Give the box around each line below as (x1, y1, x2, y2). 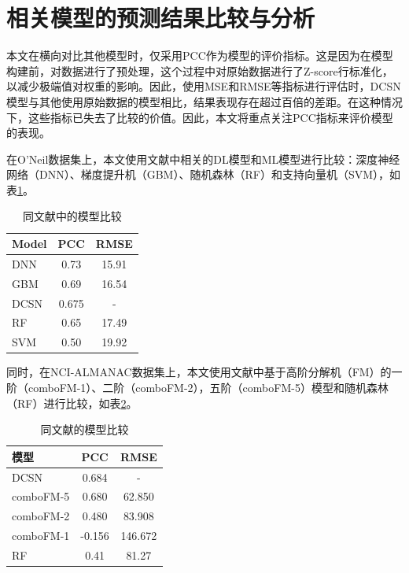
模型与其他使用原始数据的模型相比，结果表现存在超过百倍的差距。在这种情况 (6, 93, 403, 109)
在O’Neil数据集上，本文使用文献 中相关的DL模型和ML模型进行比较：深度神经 (6, 150, 400, 167)
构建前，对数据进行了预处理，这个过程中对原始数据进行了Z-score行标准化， (6, 62, 393, 79)
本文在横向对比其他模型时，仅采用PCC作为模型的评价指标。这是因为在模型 (6, 47, 393, 64)
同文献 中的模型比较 (22, 208, 122, 224)
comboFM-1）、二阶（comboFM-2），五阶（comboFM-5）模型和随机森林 (28, 379, 389, 395)
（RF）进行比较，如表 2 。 (6, 394, 138, 411)
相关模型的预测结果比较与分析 (6, 2, 315, 34)
